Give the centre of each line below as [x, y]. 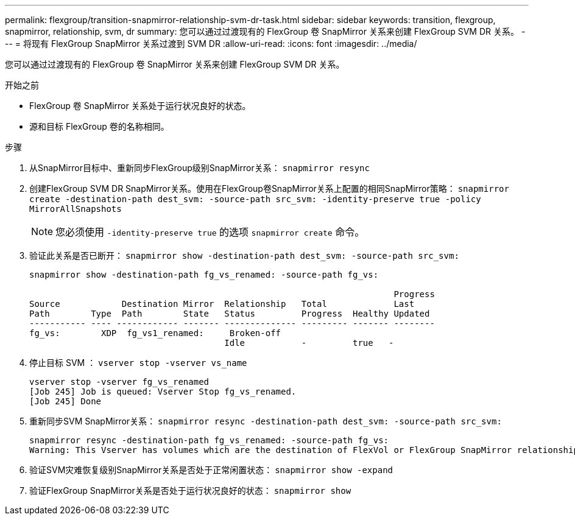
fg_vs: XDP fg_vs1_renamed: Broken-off [155, 333]
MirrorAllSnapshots [76, 209]
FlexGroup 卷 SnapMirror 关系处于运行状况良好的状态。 [140, 106]
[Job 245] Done [65, 401]
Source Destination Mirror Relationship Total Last [222, 304]
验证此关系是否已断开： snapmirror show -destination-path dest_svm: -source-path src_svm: [244, 255]
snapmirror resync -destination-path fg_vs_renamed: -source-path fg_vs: [209, 440]
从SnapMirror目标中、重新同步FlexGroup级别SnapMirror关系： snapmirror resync [199, 168]
